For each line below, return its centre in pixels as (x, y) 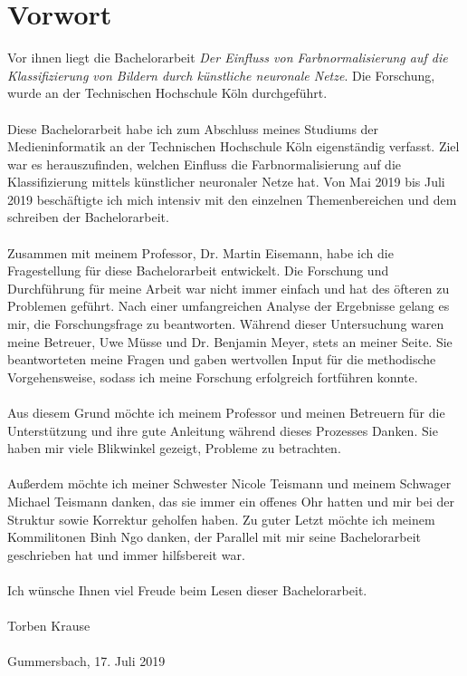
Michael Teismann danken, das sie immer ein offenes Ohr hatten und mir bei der (231, 501)
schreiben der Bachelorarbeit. (88, 217)
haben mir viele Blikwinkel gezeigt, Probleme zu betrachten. (174, 448)
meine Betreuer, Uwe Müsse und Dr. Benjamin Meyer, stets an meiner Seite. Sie (230, 341)
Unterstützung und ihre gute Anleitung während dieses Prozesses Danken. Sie (223, 430)
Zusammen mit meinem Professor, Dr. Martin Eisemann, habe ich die (200, 252)
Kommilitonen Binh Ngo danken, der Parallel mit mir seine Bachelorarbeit (214, 537)
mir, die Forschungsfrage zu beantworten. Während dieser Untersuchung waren (226, 324)
